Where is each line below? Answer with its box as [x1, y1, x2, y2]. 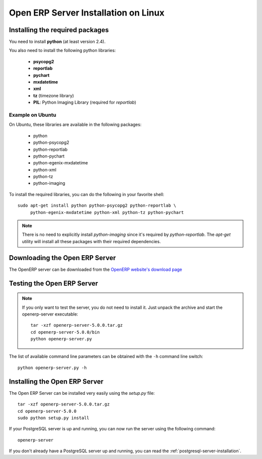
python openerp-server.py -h [17, 365, 87, 371]
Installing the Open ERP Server [9, 377, 104, 386]
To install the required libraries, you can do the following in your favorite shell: [9, 191, 164, 197]
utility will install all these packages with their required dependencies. [22, 238, 161, 244]
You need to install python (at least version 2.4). [9, 39, 106, 45]
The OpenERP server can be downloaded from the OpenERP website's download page [9, 266, 182, 272]
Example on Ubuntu [9, 111, 57, 118]
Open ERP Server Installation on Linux [9, 7, 164, 18]
